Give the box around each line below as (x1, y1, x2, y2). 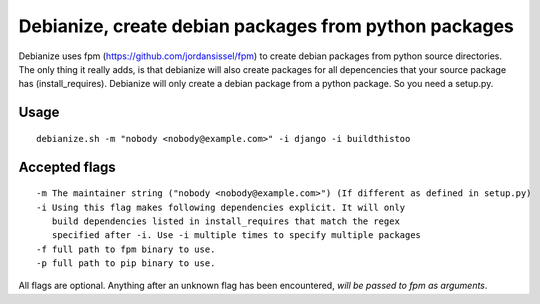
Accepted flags (18, 158, 117, 175)
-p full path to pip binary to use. (36, 258, 216, 269)
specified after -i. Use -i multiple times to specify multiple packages (51, 230, 422, 241)
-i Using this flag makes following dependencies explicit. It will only (36, 201, 406, 213)
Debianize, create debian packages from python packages (18, 15, 514, 37)
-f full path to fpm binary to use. (36, 243, 216, 255)
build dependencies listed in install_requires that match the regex (51, 215, 400, 227)
